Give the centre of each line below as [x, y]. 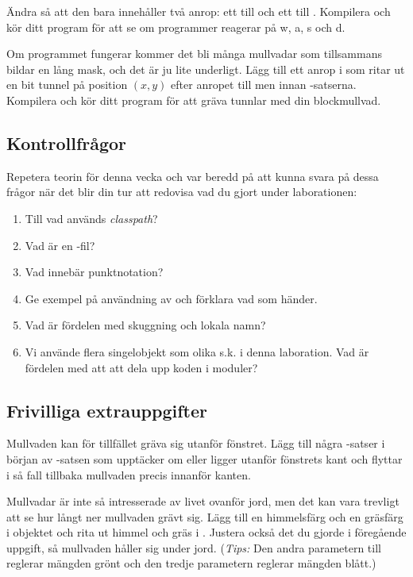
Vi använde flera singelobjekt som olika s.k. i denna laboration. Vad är [197, 351]
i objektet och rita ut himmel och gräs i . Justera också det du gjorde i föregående [206, 532]
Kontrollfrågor [67, 142]
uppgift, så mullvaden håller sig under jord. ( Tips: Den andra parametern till [194, 547]
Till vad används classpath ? [91, 218]
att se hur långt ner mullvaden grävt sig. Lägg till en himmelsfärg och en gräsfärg [205, 516]
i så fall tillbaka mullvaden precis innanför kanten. [129, 474]
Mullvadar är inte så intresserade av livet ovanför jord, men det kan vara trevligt [203, 501]
